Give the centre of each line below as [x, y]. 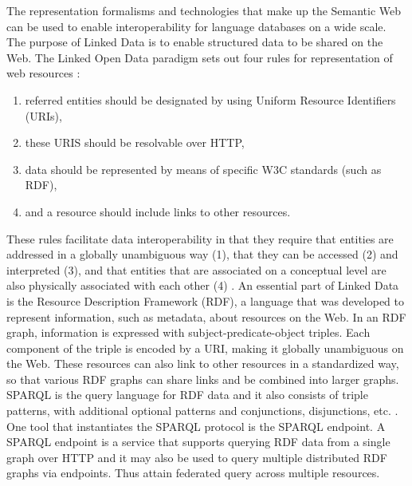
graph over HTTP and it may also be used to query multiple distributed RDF [197, 457]
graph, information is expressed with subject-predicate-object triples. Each [188, 332]
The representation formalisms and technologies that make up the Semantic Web [204, 10]
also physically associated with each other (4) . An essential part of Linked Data [203, 285]
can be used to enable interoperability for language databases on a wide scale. [196, 26]
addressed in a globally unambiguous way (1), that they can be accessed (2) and [202, 254]
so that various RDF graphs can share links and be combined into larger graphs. [203, 379]
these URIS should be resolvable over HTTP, [135, 142]
